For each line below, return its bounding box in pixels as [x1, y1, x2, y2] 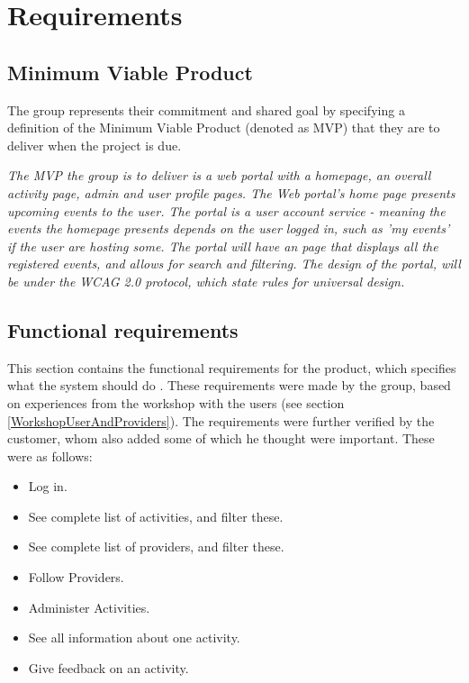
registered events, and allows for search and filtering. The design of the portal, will [7, 254, 461, 273]
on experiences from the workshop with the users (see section [7, 393, 345, 412]
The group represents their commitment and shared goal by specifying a [7, 100, 405, 119]
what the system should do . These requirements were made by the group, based [7, 376, 451, 395]
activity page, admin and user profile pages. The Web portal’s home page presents [7, 183, 455, 202]
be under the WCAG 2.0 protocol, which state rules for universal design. [7, 271, 405, 290]
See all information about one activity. [28, 628, 240, 647]
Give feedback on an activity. [28, 658, 189, 677]
